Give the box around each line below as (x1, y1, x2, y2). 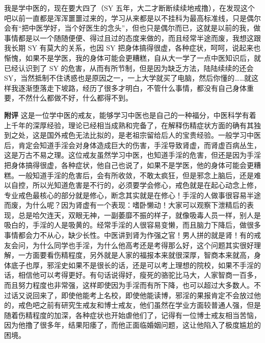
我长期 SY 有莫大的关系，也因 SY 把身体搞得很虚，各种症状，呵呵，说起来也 (4, 42, 261, 53)
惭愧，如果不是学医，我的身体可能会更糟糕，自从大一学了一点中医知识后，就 (4, 52, 261, 63)
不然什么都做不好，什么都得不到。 (18, 92, 132, 103)
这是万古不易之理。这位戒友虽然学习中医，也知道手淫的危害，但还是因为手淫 (4, 150, 261, 160)
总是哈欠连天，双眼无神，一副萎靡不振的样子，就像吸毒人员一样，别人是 (18, 209, 261, 220)
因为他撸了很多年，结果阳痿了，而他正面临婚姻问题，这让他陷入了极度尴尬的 (4, 320, 261, 330)
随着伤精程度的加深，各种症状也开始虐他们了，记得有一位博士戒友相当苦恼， (4, 309, 261, 320)
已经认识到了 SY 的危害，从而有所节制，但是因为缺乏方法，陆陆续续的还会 (4, 62, 254, 73)
